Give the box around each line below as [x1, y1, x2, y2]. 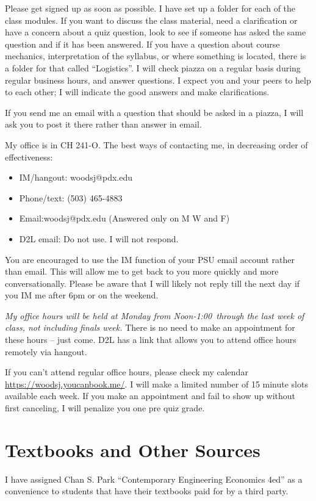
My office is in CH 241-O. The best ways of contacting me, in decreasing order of [5, 138, 308, 151]
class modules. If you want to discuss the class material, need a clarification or [5, 13, 298, 26]
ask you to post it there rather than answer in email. [5, 118, 202, 131]
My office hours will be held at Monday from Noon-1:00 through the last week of [5, 309, 304, 322]
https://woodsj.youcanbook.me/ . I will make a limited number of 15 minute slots [5, 377, 308, 390]
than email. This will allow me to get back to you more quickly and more [5, 265, 279, 278]
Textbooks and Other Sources [5, 437, 260, 462]
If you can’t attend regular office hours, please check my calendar [5, 366, 248, 378]
